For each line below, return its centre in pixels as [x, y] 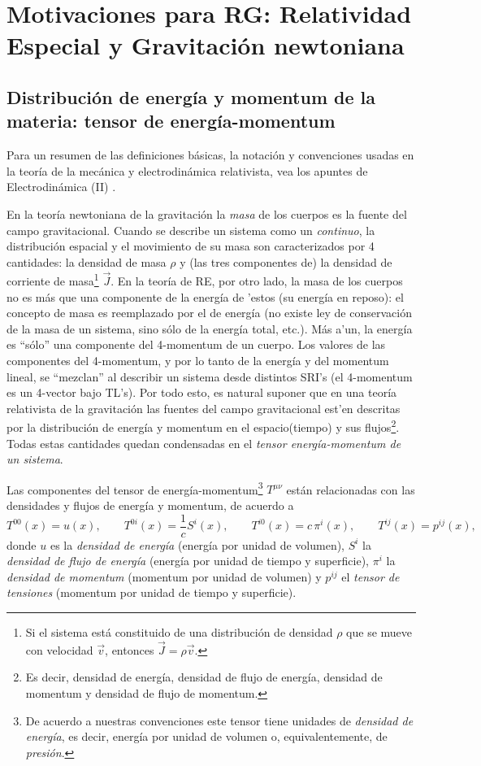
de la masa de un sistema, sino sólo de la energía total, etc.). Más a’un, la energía [210, 328]
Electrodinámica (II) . [61, 187]
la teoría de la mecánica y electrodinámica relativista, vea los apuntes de [187, 170]
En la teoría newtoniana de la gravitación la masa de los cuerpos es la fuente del [207, 213]
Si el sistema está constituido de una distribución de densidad [179, 632]
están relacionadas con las [351, 489]
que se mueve [379, 632]
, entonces [130, 649]
